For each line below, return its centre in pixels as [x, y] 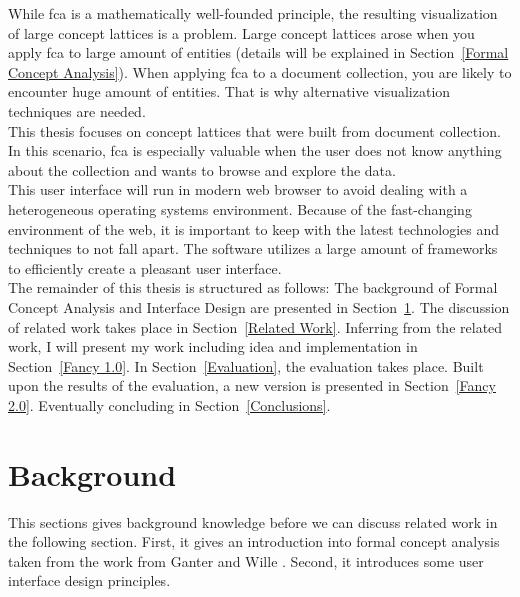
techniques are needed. [77, 110]
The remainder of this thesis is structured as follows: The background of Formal [253, 287]
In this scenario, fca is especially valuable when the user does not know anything [255, 150]
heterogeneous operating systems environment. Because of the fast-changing [240, 208]
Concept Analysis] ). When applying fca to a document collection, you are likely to [260, 71]
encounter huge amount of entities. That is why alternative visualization [229, 91]
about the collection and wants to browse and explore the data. [202, 169]
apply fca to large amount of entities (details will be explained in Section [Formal [258, 52]
